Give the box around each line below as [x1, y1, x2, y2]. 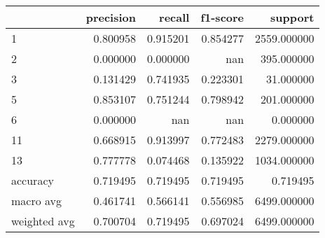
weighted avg [11, 213, 75, 229]
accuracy [11, 172, 54, 188]
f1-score [200, 9, 244, 25]
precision [85, 9, 136, 25]
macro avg [11, 192, 62, 209]
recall [159, 9, 190, 25]
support [270, 9, 314, 25]
